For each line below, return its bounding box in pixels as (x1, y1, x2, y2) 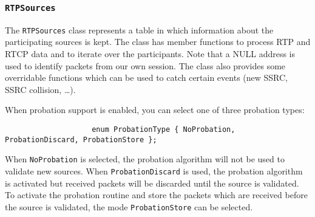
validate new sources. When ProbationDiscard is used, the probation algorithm (5, 164, 303, 177)
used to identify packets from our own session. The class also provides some (5, 59, 286, 72)
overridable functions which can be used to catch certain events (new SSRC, (5, 71, 288, 84)
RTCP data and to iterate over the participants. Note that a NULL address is (5, 47, 296, 60)
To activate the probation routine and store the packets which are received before (5, 188, 308, 201)
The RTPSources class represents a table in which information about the (5, 23, 274, 36)
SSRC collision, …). (5, 83, 76, 95)
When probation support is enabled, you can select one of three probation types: (5, 103, 305, 116)
